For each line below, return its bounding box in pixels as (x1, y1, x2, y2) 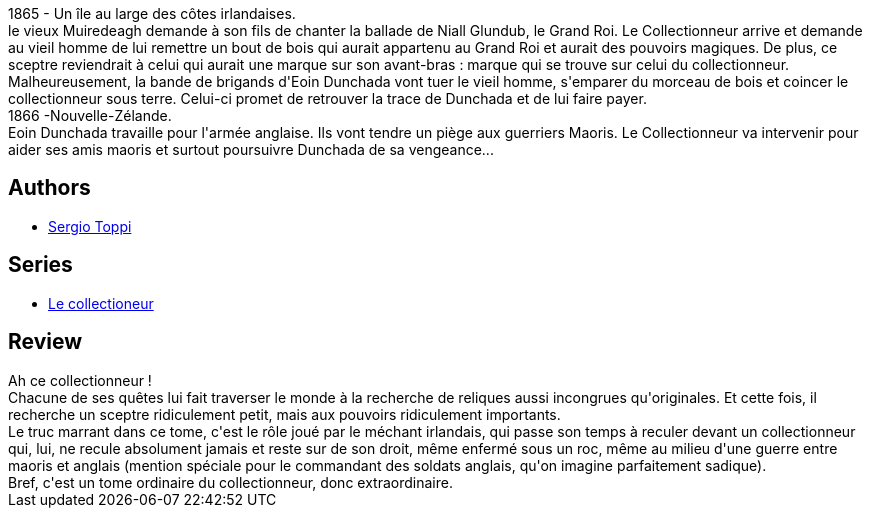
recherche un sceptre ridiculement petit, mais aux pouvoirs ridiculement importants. (8, 405, 561, 423)
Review (8, 329, 83, 355)
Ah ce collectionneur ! (8, 371, 152, 389)
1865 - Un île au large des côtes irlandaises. (8, 5, 296, 22)
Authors (8, 175, 91, 201)
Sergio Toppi (48, 217, 132, 235)
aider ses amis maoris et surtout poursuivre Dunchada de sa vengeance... (8, 141, 494, 158)
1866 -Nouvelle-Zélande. (8, 107, 172, 124)
